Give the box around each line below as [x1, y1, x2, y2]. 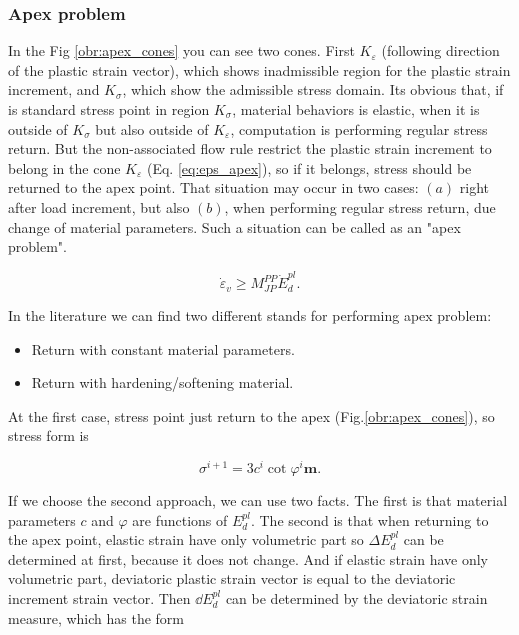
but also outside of [95, 118, 209, 139]
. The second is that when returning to [250, 509, 489, 530]
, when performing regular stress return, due [224, 196, 496, 217]
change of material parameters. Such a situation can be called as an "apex [8, 216, 461, 237]
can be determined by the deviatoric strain [225, 587, 488, 608]
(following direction [381, 40, 500, 61]
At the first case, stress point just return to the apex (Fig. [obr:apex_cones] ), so [8, 405, 495, 426]
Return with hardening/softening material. [31, 372, 294, 393]
